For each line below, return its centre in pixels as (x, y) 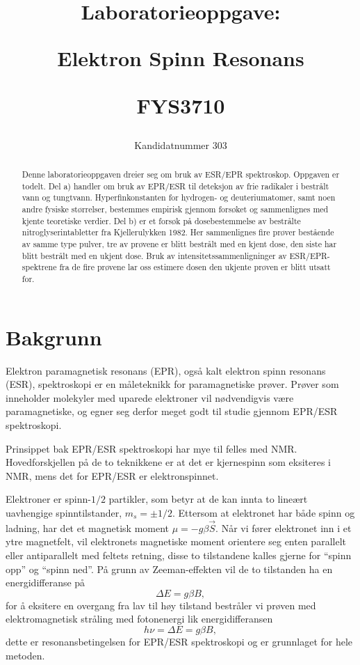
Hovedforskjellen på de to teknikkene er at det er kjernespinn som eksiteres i (168, 462)
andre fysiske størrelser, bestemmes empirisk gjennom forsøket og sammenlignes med (175, 209)
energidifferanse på (46, 582)
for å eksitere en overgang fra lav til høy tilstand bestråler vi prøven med (161, 605)
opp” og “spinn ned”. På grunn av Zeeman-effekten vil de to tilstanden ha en (169, 569)
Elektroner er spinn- (48, 499)
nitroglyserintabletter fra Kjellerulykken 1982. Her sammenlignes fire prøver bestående (178, 232)
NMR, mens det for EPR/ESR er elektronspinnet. (112, 475)
